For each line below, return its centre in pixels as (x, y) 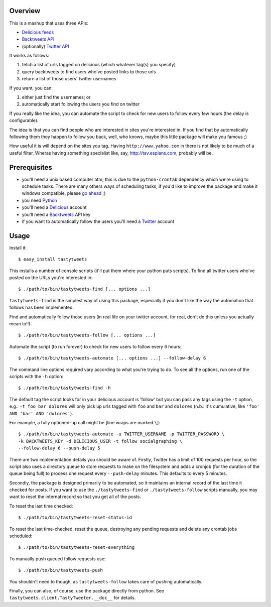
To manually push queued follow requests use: (57, 559)
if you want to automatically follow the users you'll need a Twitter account (98, 221)
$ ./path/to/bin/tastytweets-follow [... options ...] (87, 335)
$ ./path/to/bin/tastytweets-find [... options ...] (84, 289)
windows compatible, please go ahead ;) (64, 193)
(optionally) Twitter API (45, 46)
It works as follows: (29, 56)
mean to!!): (21, 324)
